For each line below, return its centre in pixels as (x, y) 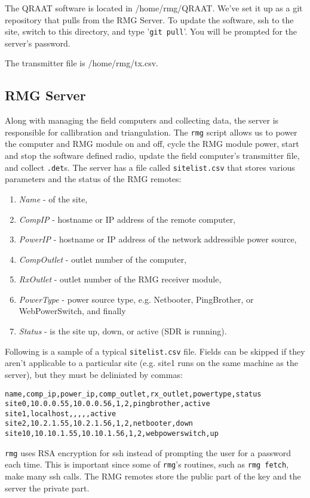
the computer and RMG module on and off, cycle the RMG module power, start (152, 144)
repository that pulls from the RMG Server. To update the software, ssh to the (149, 19)
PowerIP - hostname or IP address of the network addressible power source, (158, 239)
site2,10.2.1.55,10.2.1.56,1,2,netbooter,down (99, 424)
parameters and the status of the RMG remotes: (93, 179)
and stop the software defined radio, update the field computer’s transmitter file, (152, 156)
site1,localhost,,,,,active (61, 414)
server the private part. (47, 488)
